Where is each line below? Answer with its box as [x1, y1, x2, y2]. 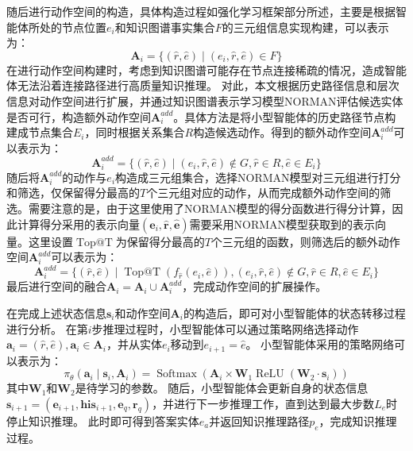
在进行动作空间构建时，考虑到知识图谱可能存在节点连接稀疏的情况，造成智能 [6, 61, 407, 78]
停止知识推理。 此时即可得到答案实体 [6, 412, 199, 429]
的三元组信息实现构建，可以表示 [222, 18, 389, 35]
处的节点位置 [39, 18, 106, 35]
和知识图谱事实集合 [114, 18, 215, 35]
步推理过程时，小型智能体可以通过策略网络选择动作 [91, 320, 359, 337]
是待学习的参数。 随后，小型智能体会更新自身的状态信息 [75, 380, 369, 396]
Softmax [156, 368, 197, 380]
